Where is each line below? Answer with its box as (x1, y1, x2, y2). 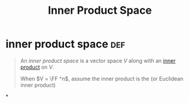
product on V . (20, 63, 54, 71)
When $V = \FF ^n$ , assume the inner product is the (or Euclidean (20, 75, 184, 82)
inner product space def (5, 37, 126, 51)
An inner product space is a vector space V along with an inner (20, 57, 176, 64)
